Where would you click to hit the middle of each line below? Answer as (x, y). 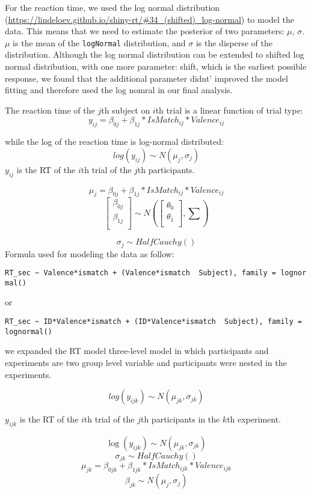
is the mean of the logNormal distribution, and (99, 42)
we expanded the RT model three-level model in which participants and (137, 351)
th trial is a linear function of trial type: (229, 110)
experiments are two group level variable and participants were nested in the (146, 362)
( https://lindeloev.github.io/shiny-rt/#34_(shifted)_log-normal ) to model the (150, 19)
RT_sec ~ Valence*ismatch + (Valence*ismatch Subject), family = (141, 273)
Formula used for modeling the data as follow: (90, 253)
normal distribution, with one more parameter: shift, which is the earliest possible (156, 66)
